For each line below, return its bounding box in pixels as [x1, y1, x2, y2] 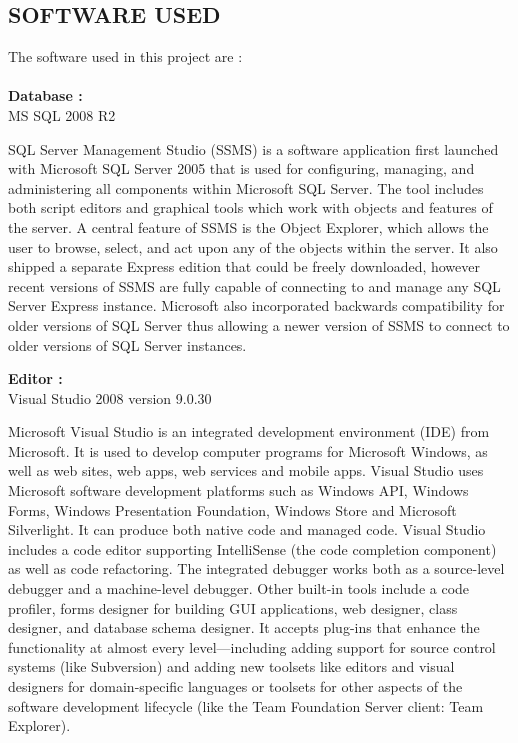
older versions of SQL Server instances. [8, 334, 247, 355]
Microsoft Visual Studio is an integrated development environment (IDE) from [8, 421, 490, 442]
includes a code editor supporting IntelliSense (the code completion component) [8, 538, 497, 559]
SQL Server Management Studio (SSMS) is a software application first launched [8, 138, 499, 159]
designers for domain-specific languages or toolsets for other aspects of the [8, 676, 463, 697]
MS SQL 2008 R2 [8, 104, 116, 125]
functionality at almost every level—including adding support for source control [8, 636, 496, 657]
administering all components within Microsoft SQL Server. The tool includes [8, 177, 484, 198]
